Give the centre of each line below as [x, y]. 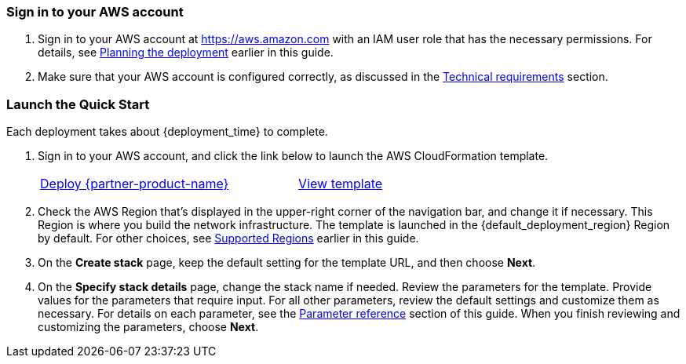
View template [341, 184]
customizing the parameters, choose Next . [148, 327]
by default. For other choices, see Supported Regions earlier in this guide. [228, 238]
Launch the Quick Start [78, 104]
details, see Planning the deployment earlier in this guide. [186, 53]
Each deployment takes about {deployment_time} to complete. [167, 132]
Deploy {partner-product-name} [135, 184]
